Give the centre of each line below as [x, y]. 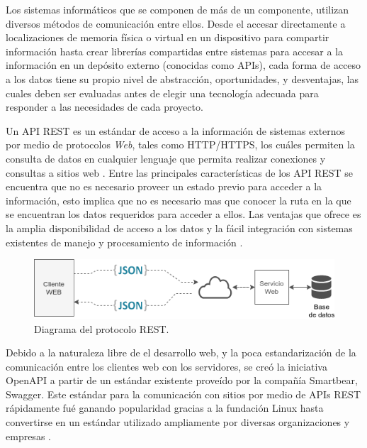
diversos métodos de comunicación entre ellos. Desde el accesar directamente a [176, 23]
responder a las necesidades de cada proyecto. [105, 107]
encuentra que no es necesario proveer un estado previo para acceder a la [164, 186]
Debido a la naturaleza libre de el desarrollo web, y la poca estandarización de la [181, 353]
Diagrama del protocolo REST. [102, 328]
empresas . [28, 436]
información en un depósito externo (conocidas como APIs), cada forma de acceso [183, 65]
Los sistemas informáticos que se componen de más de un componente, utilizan [177, 9]
